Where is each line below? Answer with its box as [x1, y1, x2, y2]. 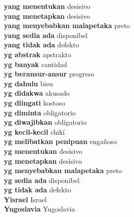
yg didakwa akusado [4, 88, 70, 98]
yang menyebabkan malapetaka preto [4, 20, 130, 31]
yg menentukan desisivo [4, 145, 82, 156]
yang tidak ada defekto [4, 39, 80, 50]
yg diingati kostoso [4, 97, 65, 108]
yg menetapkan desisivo [4, 155, 82, 166]
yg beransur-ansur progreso [4, 69, 95, 79]
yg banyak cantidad [4, 59, 67, 69]
